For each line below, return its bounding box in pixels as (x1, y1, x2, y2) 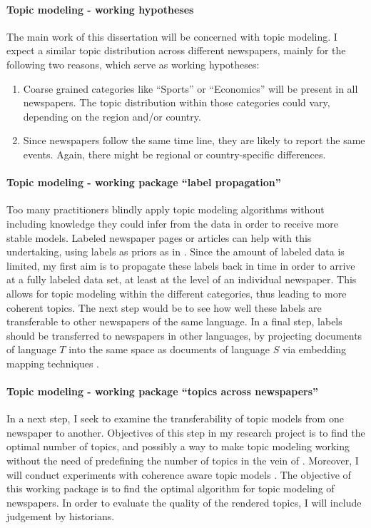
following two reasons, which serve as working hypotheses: (6, 56, 260, 71)
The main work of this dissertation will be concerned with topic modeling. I (6, 29, 337, 44)
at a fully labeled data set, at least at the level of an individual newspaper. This (6, 272, 357, 287)
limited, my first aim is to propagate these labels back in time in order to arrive (6, 258, 355, 273)
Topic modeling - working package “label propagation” (6, 175, 281, 190)
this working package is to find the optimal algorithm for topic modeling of (6, 481, 335, 496)
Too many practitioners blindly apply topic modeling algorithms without (6, 202, 325, 217)
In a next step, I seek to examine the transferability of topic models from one (6, 411, 344, 426)
